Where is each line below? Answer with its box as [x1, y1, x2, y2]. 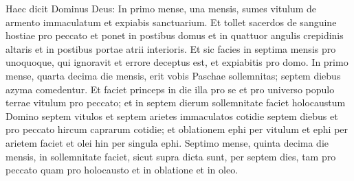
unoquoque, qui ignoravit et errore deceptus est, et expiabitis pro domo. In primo [5, 55, 349, 69]
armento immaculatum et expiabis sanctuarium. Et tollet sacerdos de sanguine [5, 14, 337, 29]
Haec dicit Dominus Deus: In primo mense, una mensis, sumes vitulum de [5, 1, 317, 15]
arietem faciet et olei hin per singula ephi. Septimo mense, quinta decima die [5, 135, 329, 149]
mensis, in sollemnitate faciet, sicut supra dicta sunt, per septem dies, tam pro [5, 149, 336, 163]
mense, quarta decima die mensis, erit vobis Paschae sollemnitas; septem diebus [5, 68, 341, 82]
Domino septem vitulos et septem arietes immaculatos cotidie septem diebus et [5, 108, 338, 123]
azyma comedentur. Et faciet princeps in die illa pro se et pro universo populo [5, 82, 335, 96]
